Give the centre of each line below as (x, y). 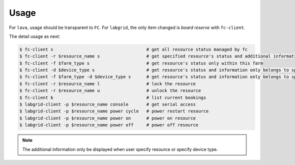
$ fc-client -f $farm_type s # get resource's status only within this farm (141, 63)
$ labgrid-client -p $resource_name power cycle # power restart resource (114, 111)
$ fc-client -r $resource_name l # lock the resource (108, 84)
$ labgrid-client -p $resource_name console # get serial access (108, 105)
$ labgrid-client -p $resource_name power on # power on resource (108, 118)
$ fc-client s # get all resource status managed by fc (133, 49)
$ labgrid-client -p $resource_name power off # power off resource (109, 125)
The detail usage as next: (35, 36)
